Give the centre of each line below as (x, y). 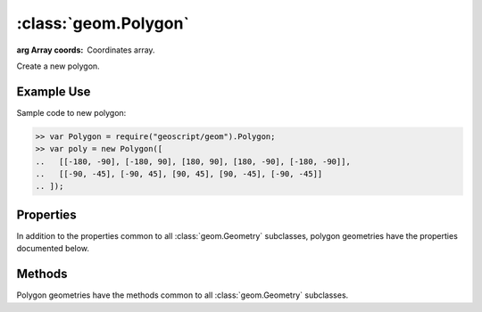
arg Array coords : (50, 50)
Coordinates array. (121, 50)
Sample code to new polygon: (71, 112)
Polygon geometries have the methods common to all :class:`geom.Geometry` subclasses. (183, 295)
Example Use (54, 91)
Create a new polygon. (58, 66)
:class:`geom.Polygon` (103, 23)
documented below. (53, 249)
